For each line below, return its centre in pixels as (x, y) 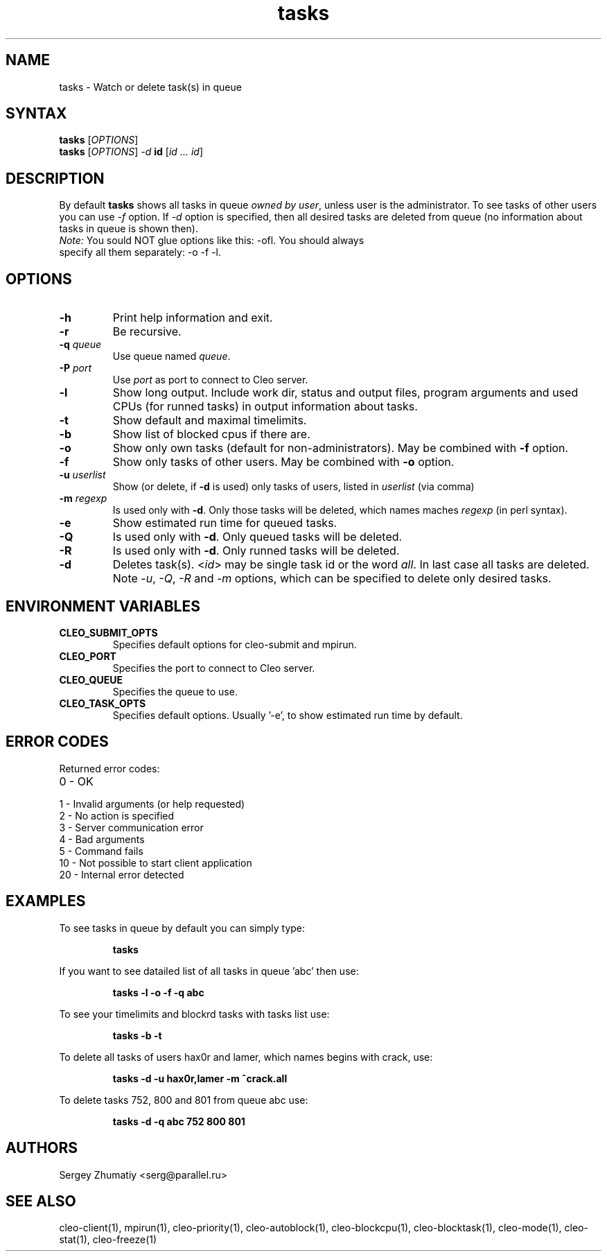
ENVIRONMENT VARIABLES (103, 606)
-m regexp (83, 499)
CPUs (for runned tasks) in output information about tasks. (265, 407)
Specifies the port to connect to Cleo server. (214, 668)
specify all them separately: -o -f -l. (140, 252)
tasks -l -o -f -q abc (158, 992)
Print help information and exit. (193, 318)
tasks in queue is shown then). (129, 229)
